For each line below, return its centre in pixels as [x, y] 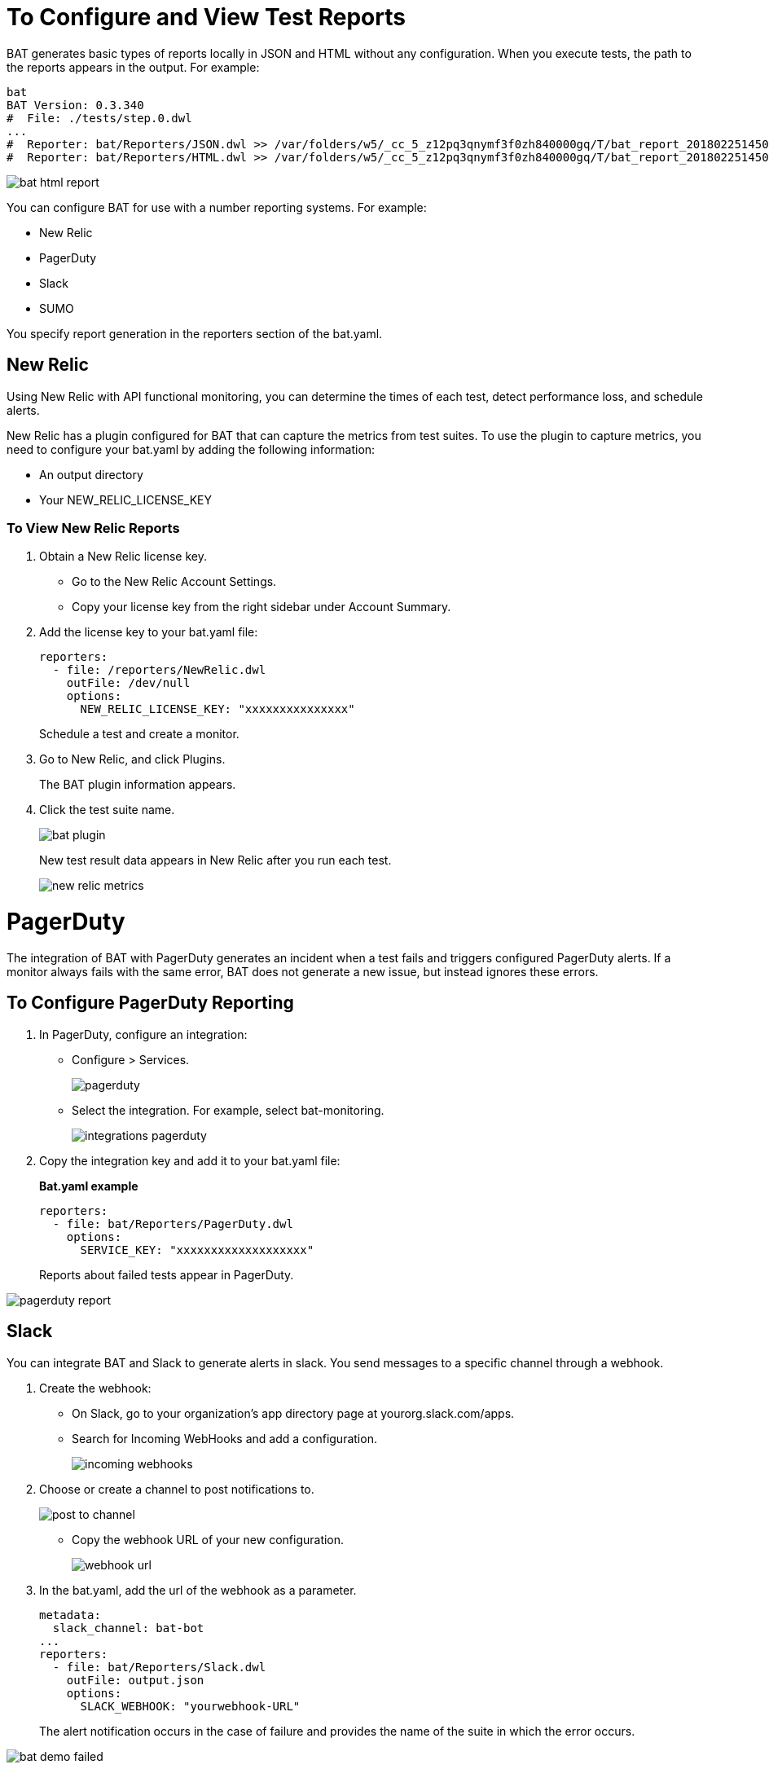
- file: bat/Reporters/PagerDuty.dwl [173, 1223]
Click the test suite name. [107, 810]
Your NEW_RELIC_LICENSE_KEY [125, 499]
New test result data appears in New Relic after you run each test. [215, 860]
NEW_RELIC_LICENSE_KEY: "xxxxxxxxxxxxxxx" [218, 709]
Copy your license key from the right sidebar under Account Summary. [261, 607]
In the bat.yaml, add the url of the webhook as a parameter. [198, 1590]
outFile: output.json [135, 1680]
